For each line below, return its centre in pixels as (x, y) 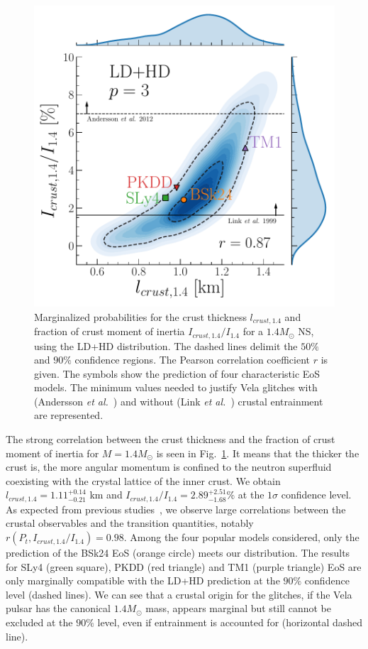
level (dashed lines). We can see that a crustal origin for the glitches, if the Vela (179, 594)
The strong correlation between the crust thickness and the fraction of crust (171, 439)
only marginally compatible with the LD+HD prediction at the (143, 580)
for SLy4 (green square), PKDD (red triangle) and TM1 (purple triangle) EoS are (184, 566)
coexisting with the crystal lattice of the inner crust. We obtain (143, 480)
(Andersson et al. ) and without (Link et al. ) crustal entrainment (179, 401)
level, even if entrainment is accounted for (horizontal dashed (230, 622)
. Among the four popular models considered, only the (241, 537)
